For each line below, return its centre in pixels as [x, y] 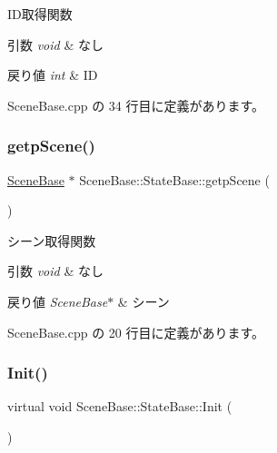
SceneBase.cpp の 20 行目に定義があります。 [136, 332]
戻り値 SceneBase [58, 301]
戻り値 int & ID [53, 75]
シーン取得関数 [52, 240]
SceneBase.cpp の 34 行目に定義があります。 [136, 105]
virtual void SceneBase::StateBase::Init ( [120, 406]
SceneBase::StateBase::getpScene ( [174, 179]
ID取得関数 [40, 14]
